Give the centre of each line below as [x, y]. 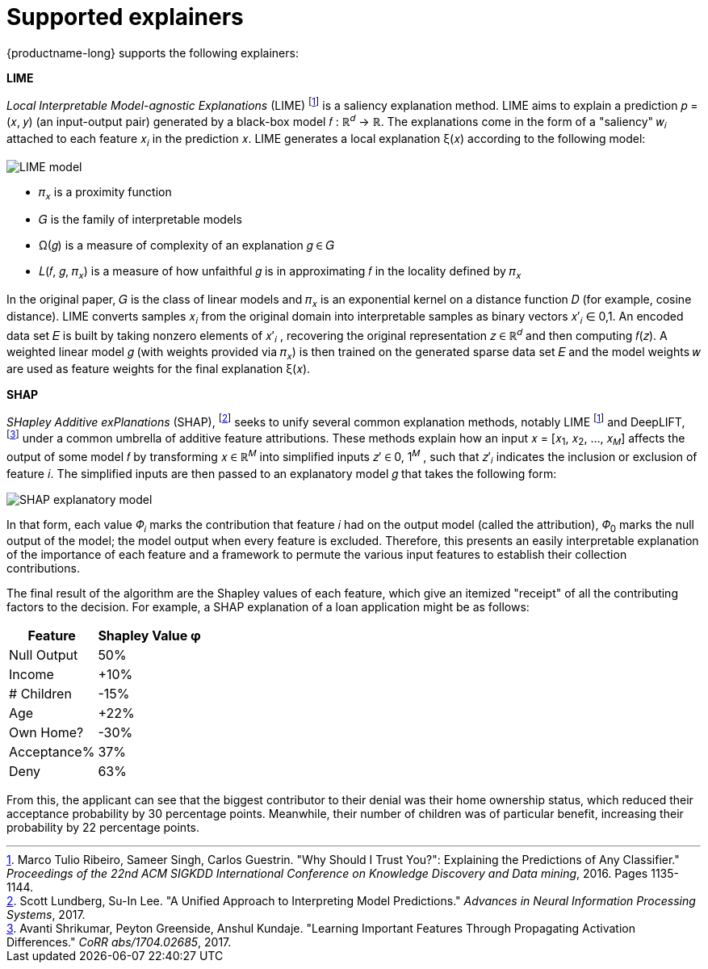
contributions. [43, 568]
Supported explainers [125, 17]
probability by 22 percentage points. [103, 828]
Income [31, 675]
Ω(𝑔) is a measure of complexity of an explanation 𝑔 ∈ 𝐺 [187, 245]
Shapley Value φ [149, 636]
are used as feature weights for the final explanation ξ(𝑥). [159, 369]
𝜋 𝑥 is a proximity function [105, 193]
